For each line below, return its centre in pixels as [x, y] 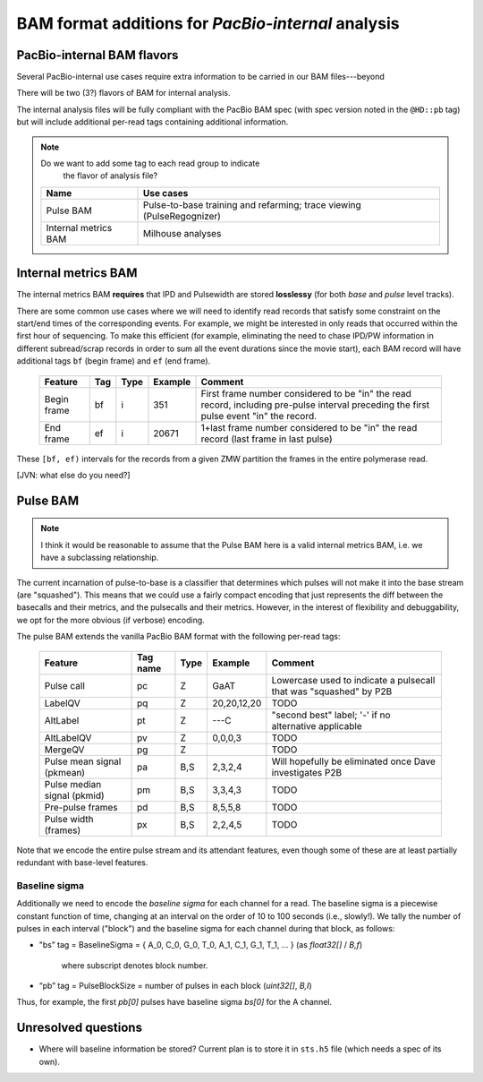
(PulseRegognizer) [182, 216]
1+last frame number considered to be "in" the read [309, 427]
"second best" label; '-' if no [331, 715]
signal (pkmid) [74, 795]
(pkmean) [64, 772]
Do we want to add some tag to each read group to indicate [150, 163]
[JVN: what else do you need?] [73, 476]
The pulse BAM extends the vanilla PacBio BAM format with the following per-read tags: [178, 637]
